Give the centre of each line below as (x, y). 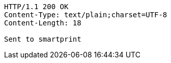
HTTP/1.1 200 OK (36, 7)
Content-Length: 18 (43, 23)
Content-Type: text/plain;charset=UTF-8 (86, 15)
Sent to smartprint (43, 39)
